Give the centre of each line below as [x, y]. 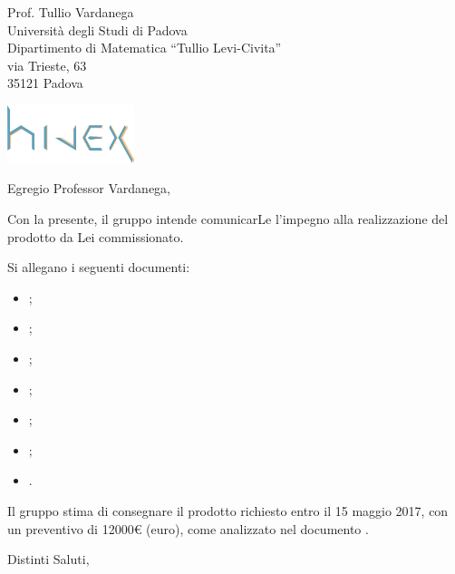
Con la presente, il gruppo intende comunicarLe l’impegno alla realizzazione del [228, 219]
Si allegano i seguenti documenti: [99, 267]
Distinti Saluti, [48, 559]
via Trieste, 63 [47, 65]
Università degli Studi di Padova [97, 29]
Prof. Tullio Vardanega [71, 12]
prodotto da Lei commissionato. [96, 236]
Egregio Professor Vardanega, [89, 188]
